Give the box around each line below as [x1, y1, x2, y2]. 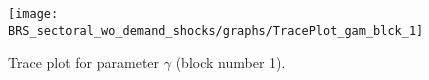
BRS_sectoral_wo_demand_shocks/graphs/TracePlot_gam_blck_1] [8, 23, 424, 38]
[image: [8, 7, 59, 21]
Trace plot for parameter [8, 52, 160, 73]
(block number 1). [175, 52, 286, 73]
